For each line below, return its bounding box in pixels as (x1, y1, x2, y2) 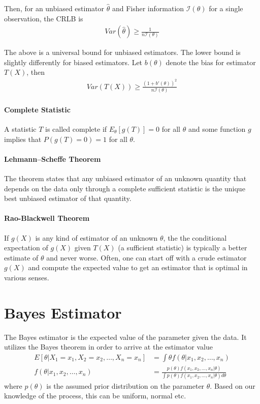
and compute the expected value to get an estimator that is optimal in (28, 262, 248, 273)
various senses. (4, 272, 49, 282)
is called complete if (45, 124, 107, 134)
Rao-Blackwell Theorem (4, 213, 90, 223)
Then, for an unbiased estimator (4, 3, 105, 13)
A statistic (4, 124, 37, 134)
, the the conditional (163, 232, 227, 243)
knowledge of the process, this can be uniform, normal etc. (4, 390, 186, 401)
